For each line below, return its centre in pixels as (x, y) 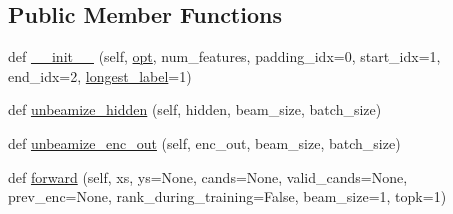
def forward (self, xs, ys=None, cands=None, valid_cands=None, (208, 176)
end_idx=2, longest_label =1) (100, 75)
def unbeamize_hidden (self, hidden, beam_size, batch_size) (195, 109)
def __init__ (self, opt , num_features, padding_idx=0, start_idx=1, (224, 56)
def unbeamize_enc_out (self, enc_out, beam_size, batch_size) (204, 142)
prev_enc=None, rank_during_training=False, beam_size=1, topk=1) (227, 196)
